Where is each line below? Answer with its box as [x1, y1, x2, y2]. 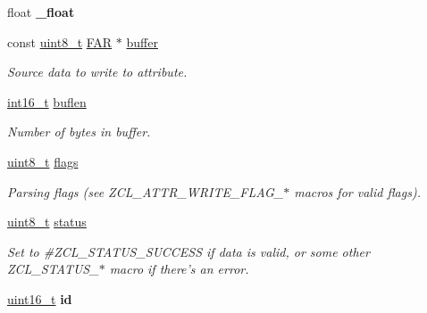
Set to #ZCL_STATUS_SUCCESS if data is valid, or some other [7, 242, 370, 260]
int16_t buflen [7, 92, 87, 111]
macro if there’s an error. [109, 259, 249, 278]
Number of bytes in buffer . [7, 122, 151, 141]
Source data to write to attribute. [7, 62, 188, 81]
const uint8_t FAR [7, 32, 113, 51]
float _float [7, 3, 75, 21]
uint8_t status [7, 212, 87, 231]
